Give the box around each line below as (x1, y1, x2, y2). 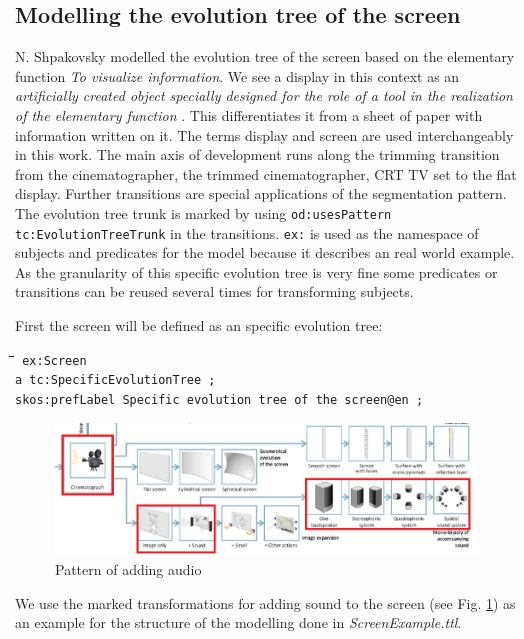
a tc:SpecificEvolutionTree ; (15, 373, 216, 388)
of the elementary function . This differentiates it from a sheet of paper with (15, 104, 483, 125)
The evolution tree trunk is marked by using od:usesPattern (15, 202, 392, 223)
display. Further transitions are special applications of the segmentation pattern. (15, 183, 507, 204)
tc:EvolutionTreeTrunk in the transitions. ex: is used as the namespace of (15, 222, 479, 243)
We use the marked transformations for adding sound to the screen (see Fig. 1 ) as (15, 592, 516, 613)
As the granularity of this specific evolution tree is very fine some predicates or (15, 261, 498, 282)
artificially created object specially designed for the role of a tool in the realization (15, 85, 513, 106)
